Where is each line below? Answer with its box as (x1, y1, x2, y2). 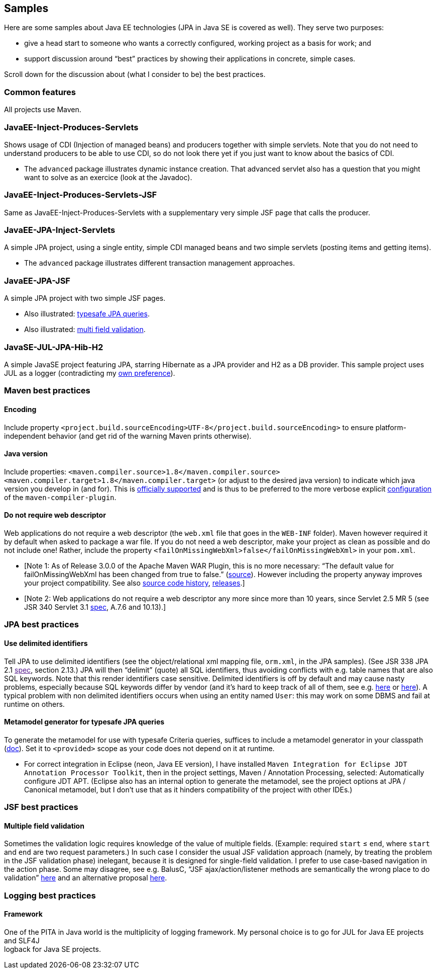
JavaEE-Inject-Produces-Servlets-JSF (4, 190, 157, 200)
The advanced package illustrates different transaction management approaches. (24, 259, 295, 268)
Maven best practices (4, 385, 90, 396)
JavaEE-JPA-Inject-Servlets (4, 225, 116, 235)
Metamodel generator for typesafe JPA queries (4, 717, 165, 726)
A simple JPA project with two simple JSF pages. (4, 294, 166, 303)
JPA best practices (4, 619, 79, 630)
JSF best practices (4, 802, 78, 813)
